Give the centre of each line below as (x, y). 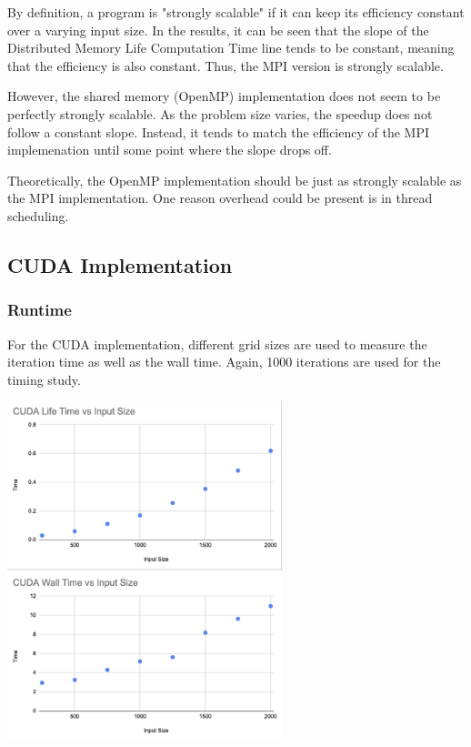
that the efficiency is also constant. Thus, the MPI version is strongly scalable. (225, 65)
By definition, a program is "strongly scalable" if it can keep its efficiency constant (236, 12)
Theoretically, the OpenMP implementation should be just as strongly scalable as (235, 180)
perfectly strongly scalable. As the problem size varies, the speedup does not (220, 113)
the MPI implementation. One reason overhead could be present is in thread (220, 198)
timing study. (44, 379)
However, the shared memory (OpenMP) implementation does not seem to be (224, 96)
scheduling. (38, 215)
